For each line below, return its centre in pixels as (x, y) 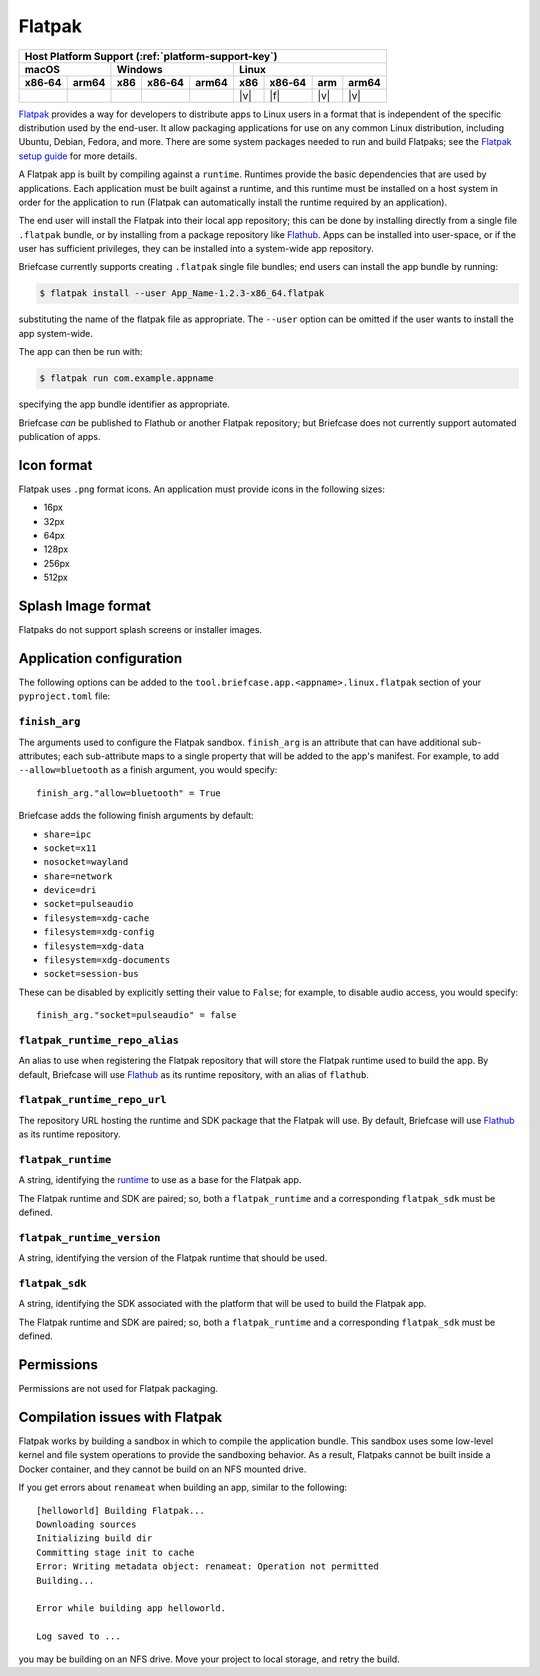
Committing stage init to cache (115, 1552)
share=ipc (67, 834)
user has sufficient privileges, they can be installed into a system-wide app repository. (196, 249)
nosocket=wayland (86, 862)
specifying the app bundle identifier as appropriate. (124, 404)
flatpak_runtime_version (89, 1237)
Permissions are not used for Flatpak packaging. (118, 1389)
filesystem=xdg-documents (107, 960)
